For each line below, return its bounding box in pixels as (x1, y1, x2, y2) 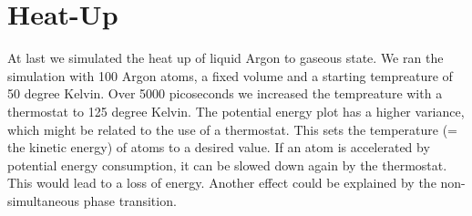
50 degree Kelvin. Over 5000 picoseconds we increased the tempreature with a (7, 84, 443, 103)
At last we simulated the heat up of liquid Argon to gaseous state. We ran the (7, 48, 444, 67)
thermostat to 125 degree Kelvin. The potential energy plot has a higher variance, (7, 101, 465, 120)
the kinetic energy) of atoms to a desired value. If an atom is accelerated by (7, 138, 430, 157)
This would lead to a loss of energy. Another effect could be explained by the (7, 173, 436, 192)
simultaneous (7, 190, 80, 210)
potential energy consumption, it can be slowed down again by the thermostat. (7, 155, 447, 174)
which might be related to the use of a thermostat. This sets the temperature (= (7, 119, 457, 139)
